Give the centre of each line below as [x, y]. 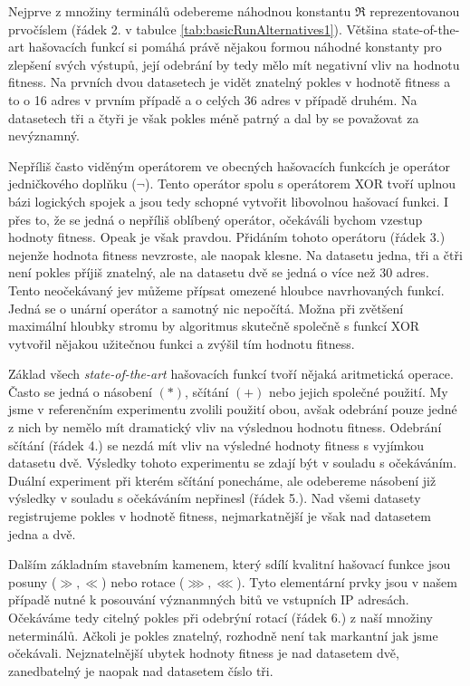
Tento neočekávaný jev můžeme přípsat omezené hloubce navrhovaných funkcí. [226, 290]
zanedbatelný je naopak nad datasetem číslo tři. [141, 670]
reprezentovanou [415, 11]
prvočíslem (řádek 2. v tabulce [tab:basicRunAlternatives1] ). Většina [198, 29]
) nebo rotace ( [143, 581]
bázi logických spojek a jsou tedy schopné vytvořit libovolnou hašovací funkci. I [229, 201]
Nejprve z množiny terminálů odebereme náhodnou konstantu [180, 11]
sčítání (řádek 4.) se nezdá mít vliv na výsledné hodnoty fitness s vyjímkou [216, 444]
